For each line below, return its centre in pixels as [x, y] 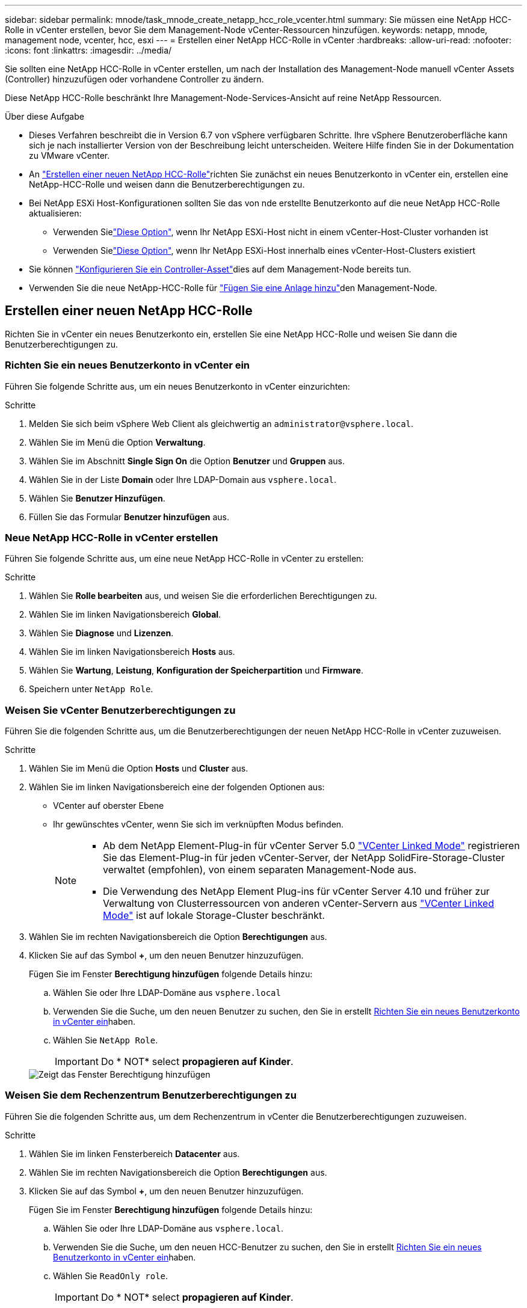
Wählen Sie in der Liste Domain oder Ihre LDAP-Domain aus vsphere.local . [183, 479]
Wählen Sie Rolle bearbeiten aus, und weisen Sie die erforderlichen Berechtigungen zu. [203, 596]
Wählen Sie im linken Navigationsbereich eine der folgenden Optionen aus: [177, 787]
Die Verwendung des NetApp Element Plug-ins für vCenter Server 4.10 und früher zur [296, 892]
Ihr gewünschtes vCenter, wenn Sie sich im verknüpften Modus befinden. [199, 824]
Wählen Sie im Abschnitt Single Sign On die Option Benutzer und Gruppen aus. [187, 461]
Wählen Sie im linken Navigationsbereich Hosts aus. [132, 652]
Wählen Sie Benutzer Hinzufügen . [97, 498]
